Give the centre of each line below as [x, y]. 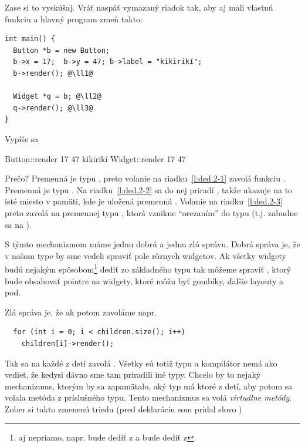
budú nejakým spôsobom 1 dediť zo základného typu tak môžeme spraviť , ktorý [148, 268]
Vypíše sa [22, 138]
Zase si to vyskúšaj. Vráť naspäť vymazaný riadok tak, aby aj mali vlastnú [139, 7]
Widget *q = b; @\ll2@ [57, 97]
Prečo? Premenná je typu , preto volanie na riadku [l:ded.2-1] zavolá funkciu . [145, 178]
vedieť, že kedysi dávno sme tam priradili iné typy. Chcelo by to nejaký [133, 374]
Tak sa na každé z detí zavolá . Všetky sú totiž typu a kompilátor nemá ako [141, 363]
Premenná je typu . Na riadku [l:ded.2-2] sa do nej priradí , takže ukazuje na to [149, 189]
